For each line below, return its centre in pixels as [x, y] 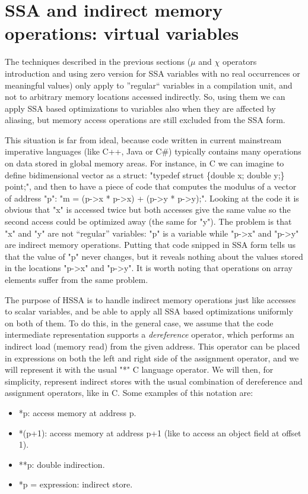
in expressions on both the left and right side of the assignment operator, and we [152, 358]
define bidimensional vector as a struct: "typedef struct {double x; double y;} [145, 174]
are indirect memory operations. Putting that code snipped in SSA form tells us [150, 245]
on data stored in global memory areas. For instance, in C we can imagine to [145, 163]
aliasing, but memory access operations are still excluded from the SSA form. [145, 120]
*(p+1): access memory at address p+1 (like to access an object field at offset [160, 432]
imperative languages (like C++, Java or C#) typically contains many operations [153, 151]
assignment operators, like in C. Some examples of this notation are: [129, 393]
